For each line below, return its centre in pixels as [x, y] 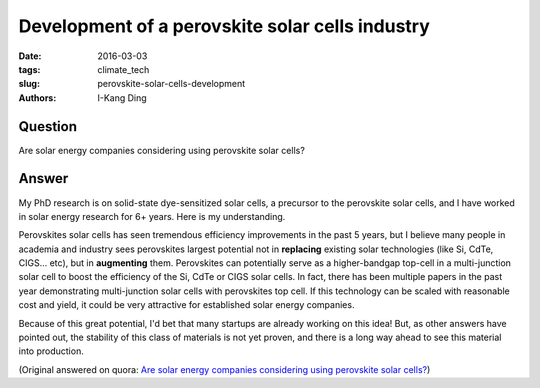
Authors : [37, 97]
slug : [29, 84]
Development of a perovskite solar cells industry [224, 26]
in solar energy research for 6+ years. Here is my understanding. [152, 216]
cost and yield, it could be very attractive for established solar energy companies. [186, 305]
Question [47, 126]
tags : [29, 69]
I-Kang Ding [122, 97]
